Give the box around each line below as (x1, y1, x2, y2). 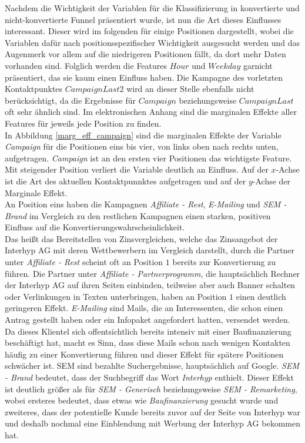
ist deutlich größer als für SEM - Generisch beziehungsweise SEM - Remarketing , (5, 382, 297, 395)
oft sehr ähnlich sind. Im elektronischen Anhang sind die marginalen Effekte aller (5, 105, 297, 118)
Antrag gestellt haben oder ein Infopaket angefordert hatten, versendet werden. (5, 313, 290, 326)
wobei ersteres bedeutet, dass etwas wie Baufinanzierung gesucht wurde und (5, 394, 279, 406)
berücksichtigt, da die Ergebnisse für (5, 94, 136, 106)
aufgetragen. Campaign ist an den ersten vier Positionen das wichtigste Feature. (5, 151, 292, 164)
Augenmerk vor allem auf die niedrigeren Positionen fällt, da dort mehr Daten (5, 48, 286, 60)
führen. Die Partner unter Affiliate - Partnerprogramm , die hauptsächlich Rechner (5, 267, 300, 279)
